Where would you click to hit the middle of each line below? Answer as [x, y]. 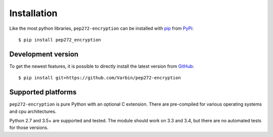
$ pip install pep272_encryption [60, 40]
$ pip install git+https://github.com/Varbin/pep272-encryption [100, 78]
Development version [44, 54]
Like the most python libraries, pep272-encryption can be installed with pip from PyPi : [102, 28]
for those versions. [29, 128]
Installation [33, 13]
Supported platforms [43, 92]
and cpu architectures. [33, 111]
